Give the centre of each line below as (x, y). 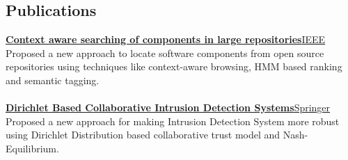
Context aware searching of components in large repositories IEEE (166, 39)
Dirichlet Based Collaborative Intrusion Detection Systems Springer (168, 107)
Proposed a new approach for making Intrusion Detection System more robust (173, 121)
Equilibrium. (32, 148)
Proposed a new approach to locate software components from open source (165, 53)
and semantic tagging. (53, 80)
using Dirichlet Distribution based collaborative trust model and (143, 135)
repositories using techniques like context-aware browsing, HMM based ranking (174, 66)
